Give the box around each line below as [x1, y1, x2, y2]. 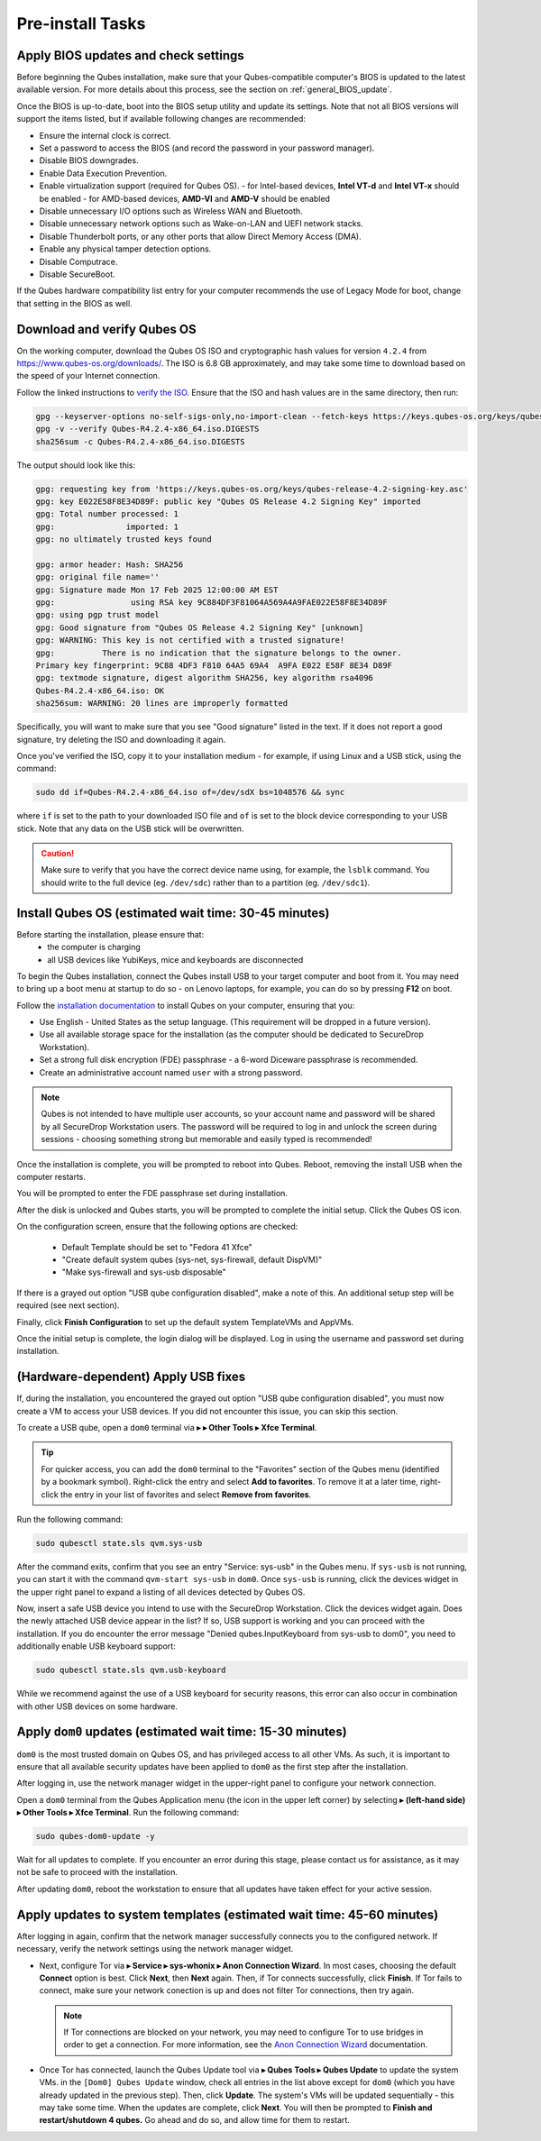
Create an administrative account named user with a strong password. [39, 1066, 303, 1077]
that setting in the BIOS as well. [16, 297, 133, 308]
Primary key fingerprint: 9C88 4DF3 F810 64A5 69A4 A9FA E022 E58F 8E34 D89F [35, 660, 392, 671]
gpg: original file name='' [35, 572, 160, 582]
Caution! [41, 848, 75, 859]
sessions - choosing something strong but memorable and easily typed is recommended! [41, 1134, 373, 1145]
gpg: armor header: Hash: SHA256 [35, 559, 184, 570]
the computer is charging [47, 942, 142, 953]
